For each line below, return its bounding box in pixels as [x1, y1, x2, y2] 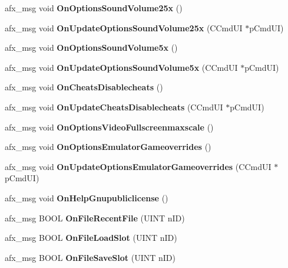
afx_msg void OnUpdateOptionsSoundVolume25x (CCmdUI [5, 21, 243, 34]
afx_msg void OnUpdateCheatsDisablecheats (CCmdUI [5, 100, 223, 113]
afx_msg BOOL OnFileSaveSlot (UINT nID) [5, 251, 176, 263]
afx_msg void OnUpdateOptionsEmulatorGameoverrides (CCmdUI [5, 160, 272, 172]
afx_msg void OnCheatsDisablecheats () [5, 81, 163, 93]
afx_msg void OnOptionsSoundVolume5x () [5, 41, 178, 54]
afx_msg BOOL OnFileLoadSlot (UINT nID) [5, 231, 177, 244]
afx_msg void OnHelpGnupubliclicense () [5, 191, 168, 204]
